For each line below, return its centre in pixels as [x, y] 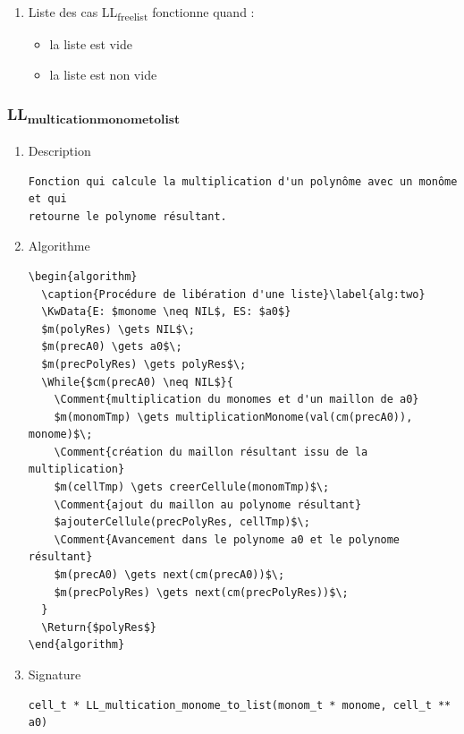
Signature [55, 674]
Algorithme [59, 246]
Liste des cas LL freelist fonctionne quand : [141, 13]
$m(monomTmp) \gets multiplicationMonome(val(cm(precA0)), [233, 417]
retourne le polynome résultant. [127, 216]
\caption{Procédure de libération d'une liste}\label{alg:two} [233, 294]
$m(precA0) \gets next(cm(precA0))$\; [169, 575]
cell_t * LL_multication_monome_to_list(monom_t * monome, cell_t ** [240, 705]
